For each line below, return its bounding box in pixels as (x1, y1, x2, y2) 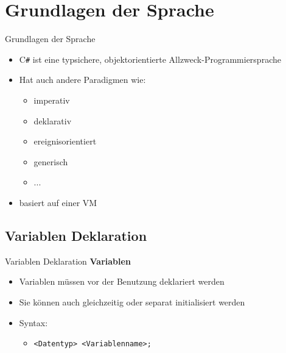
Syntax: (19, 316, 48, 329)
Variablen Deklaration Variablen (5, 254, 131, 267)
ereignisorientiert (33, 135, 97, 148)
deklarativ (33, 114, 72, 127)
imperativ (33, 93, 70, 106)
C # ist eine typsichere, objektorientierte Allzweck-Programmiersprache (19, 52, 281, 65)
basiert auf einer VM (19, 196, 97, 209)
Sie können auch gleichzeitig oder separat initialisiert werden (19, 295, 245, 308)
